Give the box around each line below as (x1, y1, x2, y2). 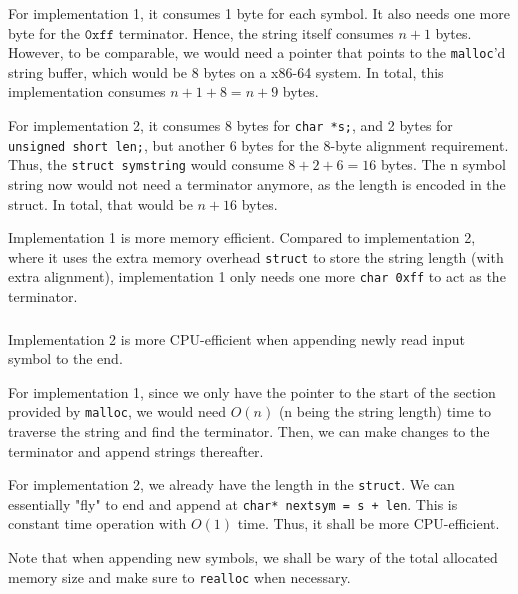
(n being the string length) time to (278, 401, 491, 422)
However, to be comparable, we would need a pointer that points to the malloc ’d (8, 42, 506, 63)
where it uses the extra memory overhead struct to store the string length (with (8, 246, 504, 267)
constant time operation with (8, 513, 187, 534)
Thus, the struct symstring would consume (8, 154, 284, 175)
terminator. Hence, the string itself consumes (118, 22, 394, 43)
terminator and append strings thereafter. (8, 440, 264, 461)
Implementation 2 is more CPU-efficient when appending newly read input (8, 328, 465, 349)
